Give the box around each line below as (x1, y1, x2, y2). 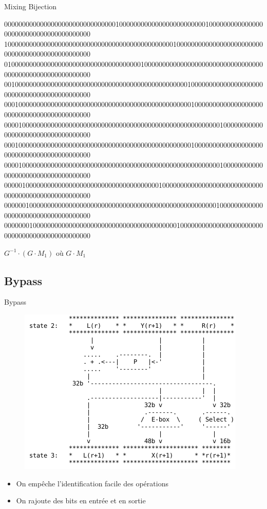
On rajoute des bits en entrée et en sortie (16, 495, 146, 506)
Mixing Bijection (4, 1, 57, 11)
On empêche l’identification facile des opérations (16, 478, 168, 488)
